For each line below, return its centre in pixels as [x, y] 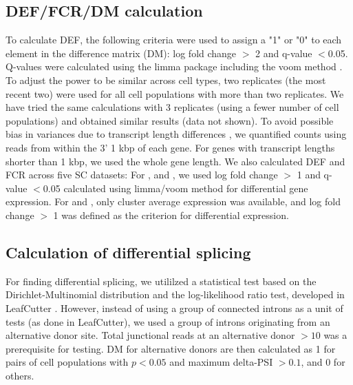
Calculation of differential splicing [128, 252]
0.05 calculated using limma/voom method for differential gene [175, 188]
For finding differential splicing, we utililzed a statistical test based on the [161, 281]
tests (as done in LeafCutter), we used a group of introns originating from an [168, 321]
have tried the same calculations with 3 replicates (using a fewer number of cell [172, 107]
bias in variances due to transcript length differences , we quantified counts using [176, 134]
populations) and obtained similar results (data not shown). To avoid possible [170, 120]
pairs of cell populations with [67, 362]
